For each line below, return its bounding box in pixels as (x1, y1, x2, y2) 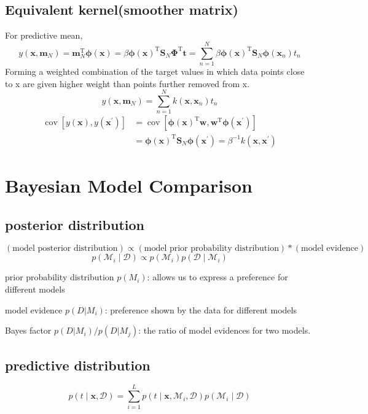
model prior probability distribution (144, 244, 279, 253)
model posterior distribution (12, 244, 118, 253)
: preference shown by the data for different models (104, 303, 297, 316)
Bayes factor (5, 324, 52, 337)
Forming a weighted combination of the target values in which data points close (5, 64, 305, 77)
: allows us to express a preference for (147, 270, 288, 283)
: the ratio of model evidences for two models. (138, 324, 311, 337)
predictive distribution (5, 355, 151, 374)
